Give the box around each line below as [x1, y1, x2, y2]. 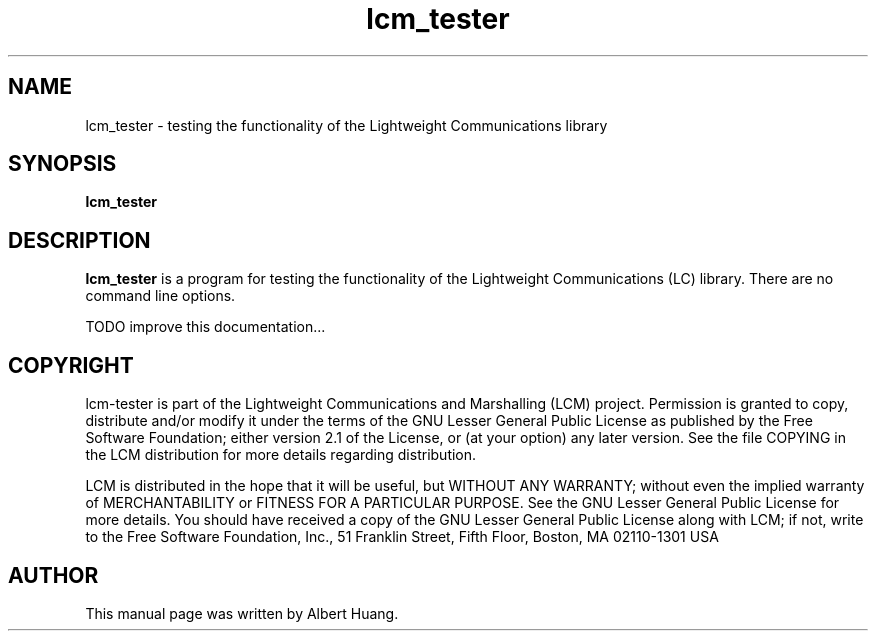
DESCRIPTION [8, 227, 151, 253]
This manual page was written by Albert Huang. [85, 604, 399, 622]
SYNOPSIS [8, 151, 117, 177]
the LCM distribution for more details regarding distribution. [85, 446, 477, 464]
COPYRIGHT [8, 352, 134, 378]
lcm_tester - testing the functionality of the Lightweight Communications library [85, 116, 608, 134]
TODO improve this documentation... [85, 318, 326, 336]
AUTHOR [8, 562, 99, 588]
